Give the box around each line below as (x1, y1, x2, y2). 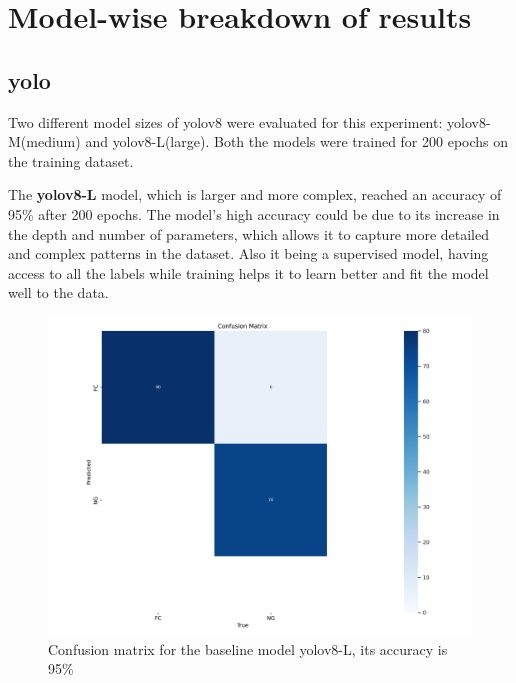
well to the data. (8, 282, 109, 303)
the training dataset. (8, 150, 134, 171)
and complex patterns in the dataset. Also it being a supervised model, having (8, 243, 489, 264)
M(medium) (8, 131, 81, 152)
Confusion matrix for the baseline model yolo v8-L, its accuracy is (48, 638, 448, 659)
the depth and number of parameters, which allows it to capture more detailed (8, 223, 490, 244)
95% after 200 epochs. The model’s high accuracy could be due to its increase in (8, 203, 500, 224)
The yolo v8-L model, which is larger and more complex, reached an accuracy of (8, 184, 502, 205)
